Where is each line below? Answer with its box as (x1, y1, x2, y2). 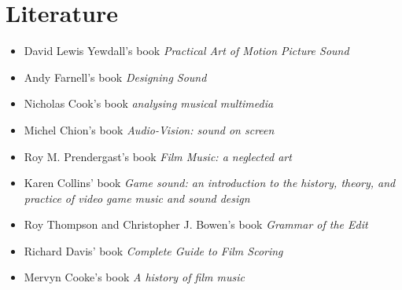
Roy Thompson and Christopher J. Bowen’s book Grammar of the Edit (24, 216, 368, 233)
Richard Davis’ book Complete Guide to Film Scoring (24, 242, 283, 259)
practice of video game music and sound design (24, 189, 250, 206)
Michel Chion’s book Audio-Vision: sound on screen (24, 121, 275, 138)
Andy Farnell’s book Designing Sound (24, 68, 207, 85)
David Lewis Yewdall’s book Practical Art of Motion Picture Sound (24, 42, 349, 59)
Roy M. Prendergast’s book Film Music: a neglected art (24, 148, 292, 164)
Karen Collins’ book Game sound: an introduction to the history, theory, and (24, 174, 396, 191)
